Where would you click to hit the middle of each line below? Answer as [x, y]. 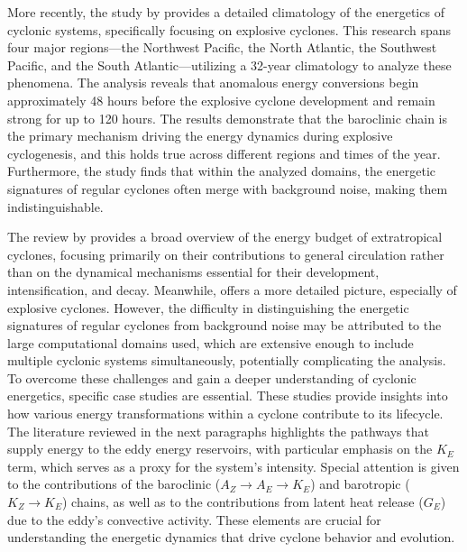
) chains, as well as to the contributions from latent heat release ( [243, 502]
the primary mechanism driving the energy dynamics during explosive [200, 136]
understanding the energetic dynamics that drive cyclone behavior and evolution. [231, 537]
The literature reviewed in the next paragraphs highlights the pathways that [218, 431]
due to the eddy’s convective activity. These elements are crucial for [194, 519]
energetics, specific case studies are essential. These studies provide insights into [228, 396]
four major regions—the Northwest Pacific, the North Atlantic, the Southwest [222, 47]
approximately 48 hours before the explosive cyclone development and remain [221, 100]
